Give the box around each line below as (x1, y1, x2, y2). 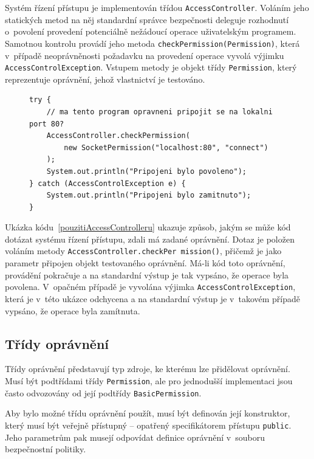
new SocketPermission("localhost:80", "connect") (64, 143, 268, 152)
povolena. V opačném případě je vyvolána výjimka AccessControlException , (5, 280, 296, 293)
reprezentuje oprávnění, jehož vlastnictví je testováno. (5, 72, 205, 85)
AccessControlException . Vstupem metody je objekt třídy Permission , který (5, 61, 297, 74)
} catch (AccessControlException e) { (29, 179, 186, 188)
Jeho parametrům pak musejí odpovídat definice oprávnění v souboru (5, 430, 265, 443)
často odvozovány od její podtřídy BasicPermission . (5, 386, 202, 399)
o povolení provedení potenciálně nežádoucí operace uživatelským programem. (5, 25, 296, 38)
